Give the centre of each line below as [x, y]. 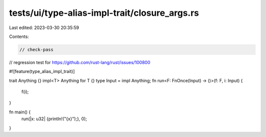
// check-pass [36, 50]
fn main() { [20, 112]
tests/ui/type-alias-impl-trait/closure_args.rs [104, 13]
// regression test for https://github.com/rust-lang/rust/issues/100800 [80, 62]
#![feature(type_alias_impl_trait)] [42, 71]
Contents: [19, 36]
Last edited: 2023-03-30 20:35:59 [44, 28]
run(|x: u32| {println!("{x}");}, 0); [54, 119]
